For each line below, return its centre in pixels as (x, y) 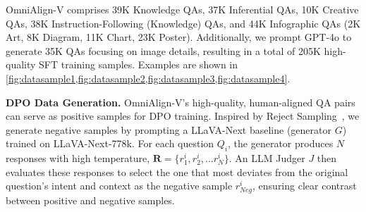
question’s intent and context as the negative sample (119, 186)
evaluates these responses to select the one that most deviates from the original (177, 172)
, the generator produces (281, 143)
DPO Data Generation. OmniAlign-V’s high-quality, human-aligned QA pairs (181, 102)
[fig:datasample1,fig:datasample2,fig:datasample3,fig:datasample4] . (148, 78)
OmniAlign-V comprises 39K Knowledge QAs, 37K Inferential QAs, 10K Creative (182, 9)
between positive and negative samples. (90, 200)
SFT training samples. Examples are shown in (139, 64)
